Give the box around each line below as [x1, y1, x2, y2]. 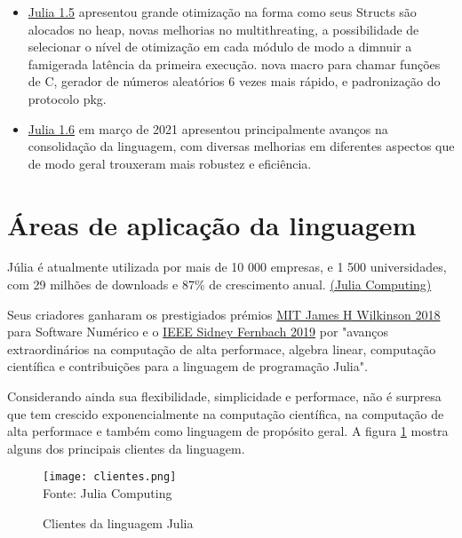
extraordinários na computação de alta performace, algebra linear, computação [7, 339, 436, 358]
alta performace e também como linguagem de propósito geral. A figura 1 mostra [7, 422, 449, 440]
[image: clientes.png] [43, 471, 177, 484]
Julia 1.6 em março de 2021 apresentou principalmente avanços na [28, 119, 388, 138]
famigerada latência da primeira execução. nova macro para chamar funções [28, 54, 441, 73]
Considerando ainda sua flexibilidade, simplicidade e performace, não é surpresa [7, 387, 442, 406]
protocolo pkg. [28, 89, 107, 107]
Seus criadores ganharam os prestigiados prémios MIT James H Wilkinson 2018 [7, 305, 441, 323]
